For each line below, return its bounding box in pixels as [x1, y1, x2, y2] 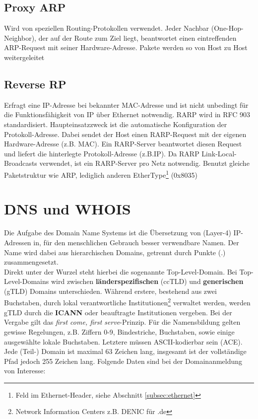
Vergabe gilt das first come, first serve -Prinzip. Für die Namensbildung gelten [4, 317, 241, 327]
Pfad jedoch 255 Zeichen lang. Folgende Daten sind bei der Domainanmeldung [4, 355, 243, 366]
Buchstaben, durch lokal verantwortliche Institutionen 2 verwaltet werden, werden [4, 296, 251, 308]
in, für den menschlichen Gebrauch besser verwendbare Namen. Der [33, 237, 239, 247]
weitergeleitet [4, 52, 45, 62]
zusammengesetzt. [4, 257, 59, 267]
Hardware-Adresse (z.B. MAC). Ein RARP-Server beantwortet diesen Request [4, 139, 242, 149]
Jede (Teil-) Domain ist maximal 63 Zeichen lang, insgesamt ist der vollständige [4, 346, 247, 356]
